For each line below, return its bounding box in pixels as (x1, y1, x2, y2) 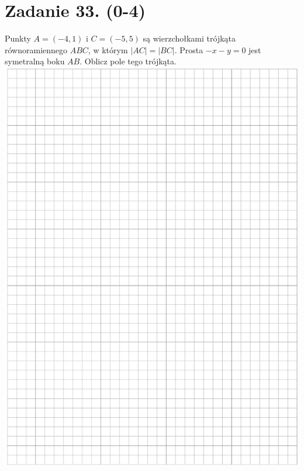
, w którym (88, 43, 128, 56)
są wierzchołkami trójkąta (143, 32, 236, 44)
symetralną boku (5, 55, 65, 67)
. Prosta (174, 43, 203, 56)
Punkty (5, 32, 31, 44)
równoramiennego (5, 43, 68, 56)
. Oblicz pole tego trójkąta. (80, 55, 177, 67)
